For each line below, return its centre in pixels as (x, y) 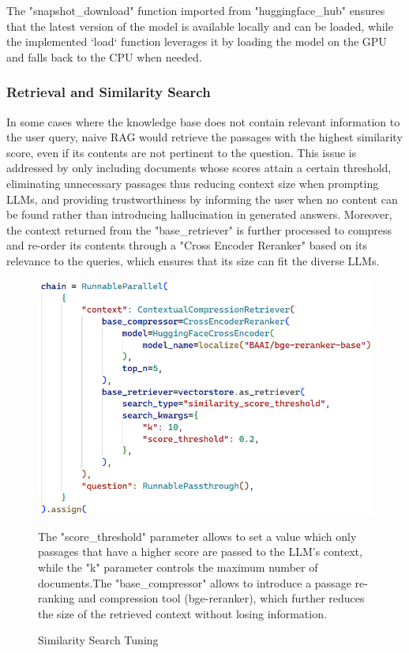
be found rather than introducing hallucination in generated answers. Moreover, (199, 214)
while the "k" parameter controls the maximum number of (178, 567)
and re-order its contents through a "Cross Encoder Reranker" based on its (187, 245)
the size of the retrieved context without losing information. (182, 613)
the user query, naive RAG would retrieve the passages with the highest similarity (204, 137)
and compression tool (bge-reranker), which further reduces (221, 598)
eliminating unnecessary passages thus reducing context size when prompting (193, 183)
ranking (56, 598)
